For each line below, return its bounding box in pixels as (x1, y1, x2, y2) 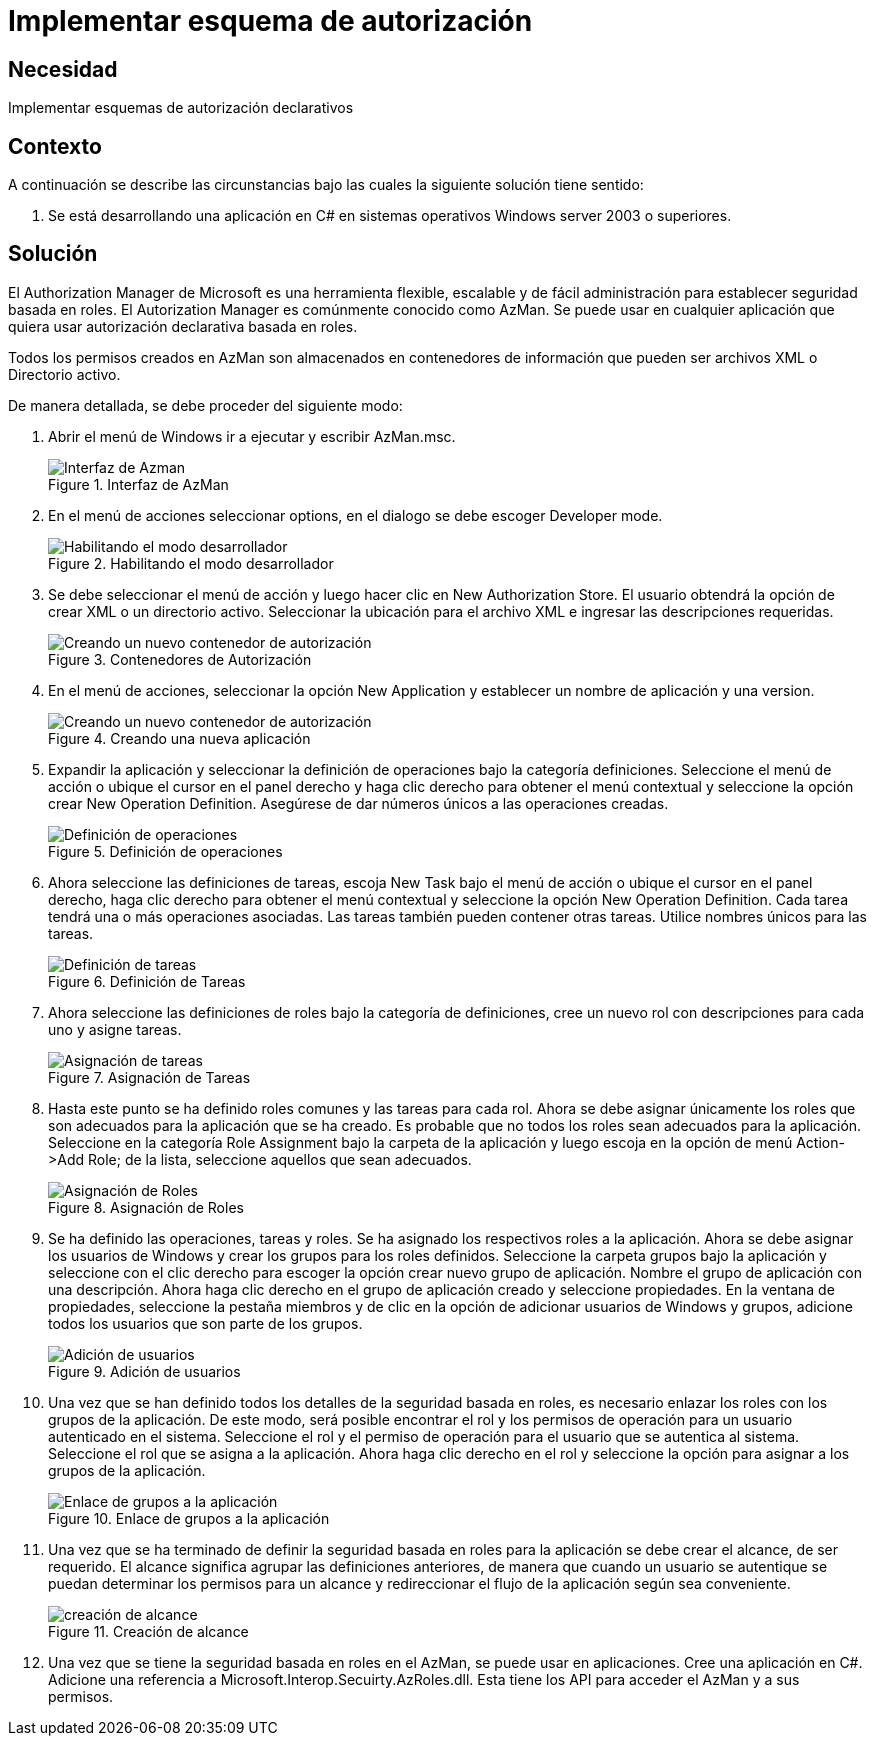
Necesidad (8, 56, 118, 82)
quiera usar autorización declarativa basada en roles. (8, 317, 358, 335)
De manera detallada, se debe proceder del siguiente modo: (8, 396, 403, 414)
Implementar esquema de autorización (8, 4, 533, 38)
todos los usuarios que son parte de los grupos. (48, 1314, 363, 1332)
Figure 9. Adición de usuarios (48, 1362, 241, 1380)
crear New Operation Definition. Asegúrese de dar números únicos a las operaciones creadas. (48, 794, 669, 812)
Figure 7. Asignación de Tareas (48, 1068, 251, 1086)
